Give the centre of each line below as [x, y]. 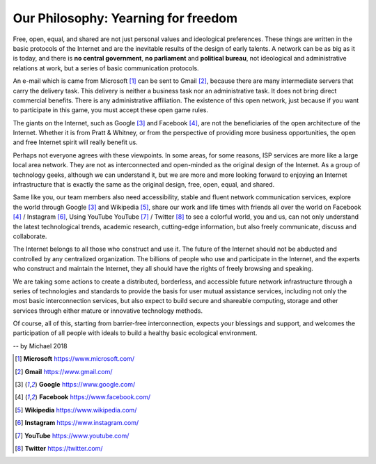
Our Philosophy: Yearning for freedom [125, 18]
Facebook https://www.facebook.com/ [95, 397]
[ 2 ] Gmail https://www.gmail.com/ [64, 371]
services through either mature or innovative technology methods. [108, 311]
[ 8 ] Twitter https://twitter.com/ [59, 448]
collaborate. [30, 236]
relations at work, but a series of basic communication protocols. [106, 68]
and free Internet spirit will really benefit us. [76, 142]
